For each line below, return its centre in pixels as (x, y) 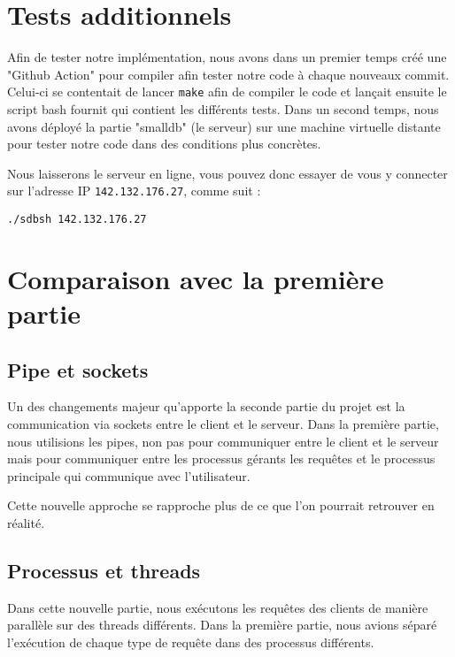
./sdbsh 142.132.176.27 (77, 219)
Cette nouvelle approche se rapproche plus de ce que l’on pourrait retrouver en (221, 505)
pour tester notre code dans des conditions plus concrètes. (164, 144)
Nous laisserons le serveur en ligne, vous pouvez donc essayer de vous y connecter (227, 173)
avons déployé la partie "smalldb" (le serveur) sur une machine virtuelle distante (224, 126)
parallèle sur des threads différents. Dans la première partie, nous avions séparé (222, 625)
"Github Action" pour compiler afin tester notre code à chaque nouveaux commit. (228, 74)
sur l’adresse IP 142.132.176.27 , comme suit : (134, 191)
